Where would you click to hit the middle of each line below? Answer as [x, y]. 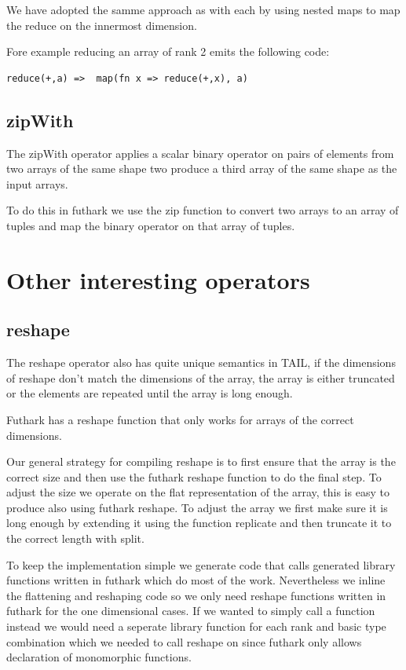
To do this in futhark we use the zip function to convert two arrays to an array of [203, 210]
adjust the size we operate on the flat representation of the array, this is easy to [198, 492]
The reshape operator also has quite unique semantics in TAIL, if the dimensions [201, 362]
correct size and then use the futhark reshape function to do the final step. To [194, 476]
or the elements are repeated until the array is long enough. [150, 393]
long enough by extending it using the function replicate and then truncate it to [199, 523]
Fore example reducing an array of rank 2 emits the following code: [168, 51]
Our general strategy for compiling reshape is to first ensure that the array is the [201, 461]
